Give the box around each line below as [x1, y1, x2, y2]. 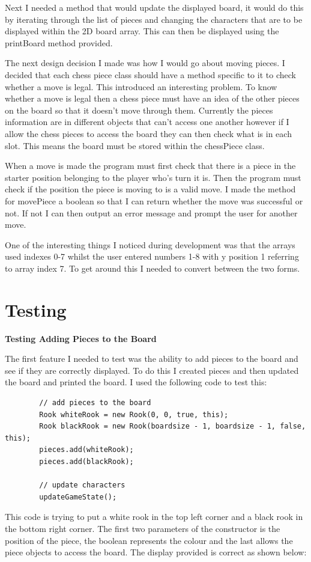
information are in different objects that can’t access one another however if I [5, 115, 289, 128]
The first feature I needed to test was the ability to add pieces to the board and [5, 352, 298, 365]
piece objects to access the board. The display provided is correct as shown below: [5, 546, 307, 558]
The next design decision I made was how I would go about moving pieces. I [5, 57, 285, 69]
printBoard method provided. [5, 36, 113, 49]
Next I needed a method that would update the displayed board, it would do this [5, 1, 304, 13]
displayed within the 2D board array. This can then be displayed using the [5, 25, 279, 37]
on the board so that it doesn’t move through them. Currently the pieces [5, 103, 273, 116]
